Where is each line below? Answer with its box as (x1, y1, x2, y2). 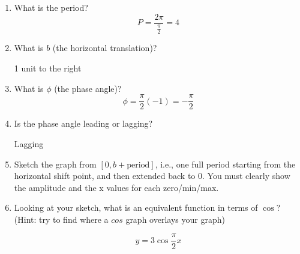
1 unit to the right (14, 62, 82, 74)
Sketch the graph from (14, 157, 97, 170)
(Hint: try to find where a (14, 213, 109, 225)
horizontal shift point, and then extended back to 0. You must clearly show (14, 169, 290, 182)
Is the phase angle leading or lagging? (14, 117, 153, 130)
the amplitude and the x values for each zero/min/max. (14, 181, 219, 193)
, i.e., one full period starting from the (155, 157, 296, 170)
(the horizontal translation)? (52, 41, 157, 54)
